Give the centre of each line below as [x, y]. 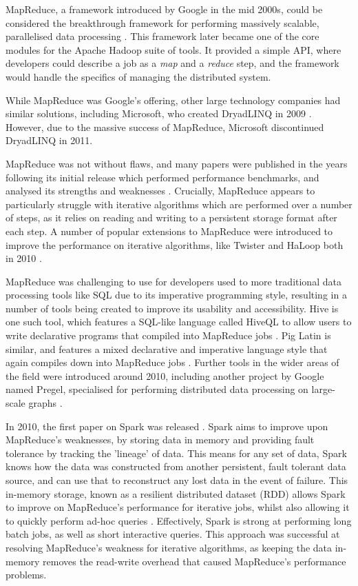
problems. [26, 575]
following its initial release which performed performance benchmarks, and [162, 177]
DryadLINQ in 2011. [49, 140]
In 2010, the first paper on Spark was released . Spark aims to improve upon [167, 426]
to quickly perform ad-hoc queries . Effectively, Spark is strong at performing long [179, 520]
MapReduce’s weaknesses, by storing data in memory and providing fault [160, 439]
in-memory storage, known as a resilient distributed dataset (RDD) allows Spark [176, 493]
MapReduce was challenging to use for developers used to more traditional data [173, 281]
